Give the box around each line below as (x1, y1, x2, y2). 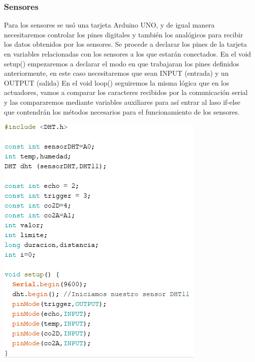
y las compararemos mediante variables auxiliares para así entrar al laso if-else (4, 96, 240, 107)
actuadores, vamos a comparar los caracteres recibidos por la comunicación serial (4, 87, 248, 97)
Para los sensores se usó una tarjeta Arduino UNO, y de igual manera (4, 20, 215, 30)
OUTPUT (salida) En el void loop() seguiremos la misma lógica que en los (4, 77, 229, 88)
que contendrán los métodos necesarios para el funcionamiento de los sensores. (4, 106, 240, 117)
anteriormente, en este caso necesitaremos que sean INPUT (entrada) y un (4, 68, 229, 78)
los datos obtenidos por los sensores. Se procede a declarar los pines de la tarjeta (4, 39, 247, 49)
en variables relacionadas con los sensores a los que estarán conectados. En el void (4, 49, 251, 59)
